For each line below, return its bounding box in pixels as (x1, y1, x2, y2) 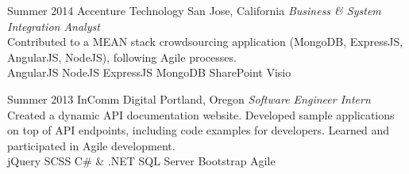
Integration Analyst (7, 17, 100, 34)
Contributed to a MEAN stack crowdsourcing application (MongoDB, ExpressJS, (7, 33, 403, 50)
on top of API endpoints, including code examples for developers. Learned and (7, 122, 390, 138)
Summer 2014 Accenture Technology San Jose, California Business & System (7, 2, 381, 18)
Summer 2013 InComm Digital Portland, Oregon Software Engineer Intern (7, 90, 371, 107)
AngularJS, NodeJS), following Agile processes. (7, 48, 237, 65)
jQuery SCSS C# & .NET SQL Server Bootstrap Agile (7, 153, 276, 169)
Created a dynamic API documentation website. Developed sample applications (7, 106, 395, 123)
